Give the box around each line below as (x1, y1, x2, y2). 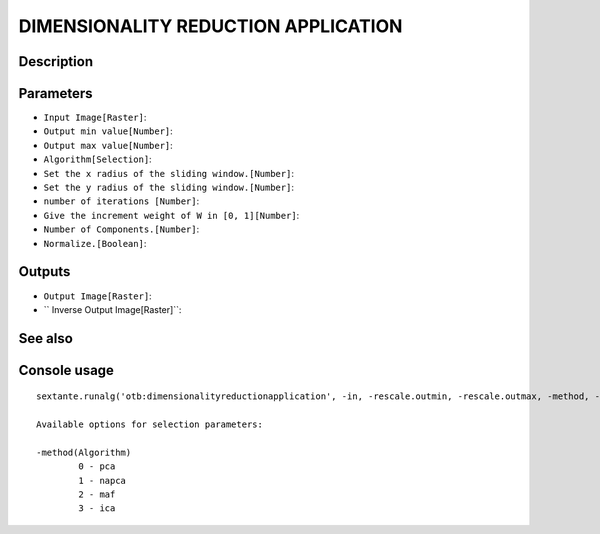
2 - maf (78, 489, 116, 500)
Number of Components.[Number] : (43, 223, 200, 235)
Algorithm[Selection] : (43, 153, 152, 165)
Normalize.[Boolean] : (43, 237, 147, 249)
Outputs (18, 263, 71, 280)
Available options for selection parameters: (36, 419, 264, 430)
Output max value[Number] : (43, 139, 174, 151)
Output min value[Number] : (43, 125, 174, 137)
